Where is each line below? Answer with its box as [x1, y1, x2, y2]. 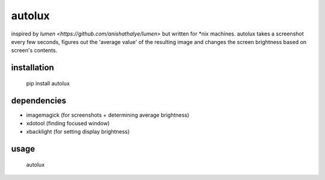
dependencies [11, 95, 66, 105]
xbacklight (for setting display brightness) [26, 128, 130, 135]
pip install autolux [26, 79, 70, 87]
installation [11, 63, 54, 73]
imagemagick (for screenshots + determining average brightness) [26, 111, 190, 119]
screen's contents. [11, 47, 57, 54]
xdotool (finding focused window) [26, 120, 110, 127]
